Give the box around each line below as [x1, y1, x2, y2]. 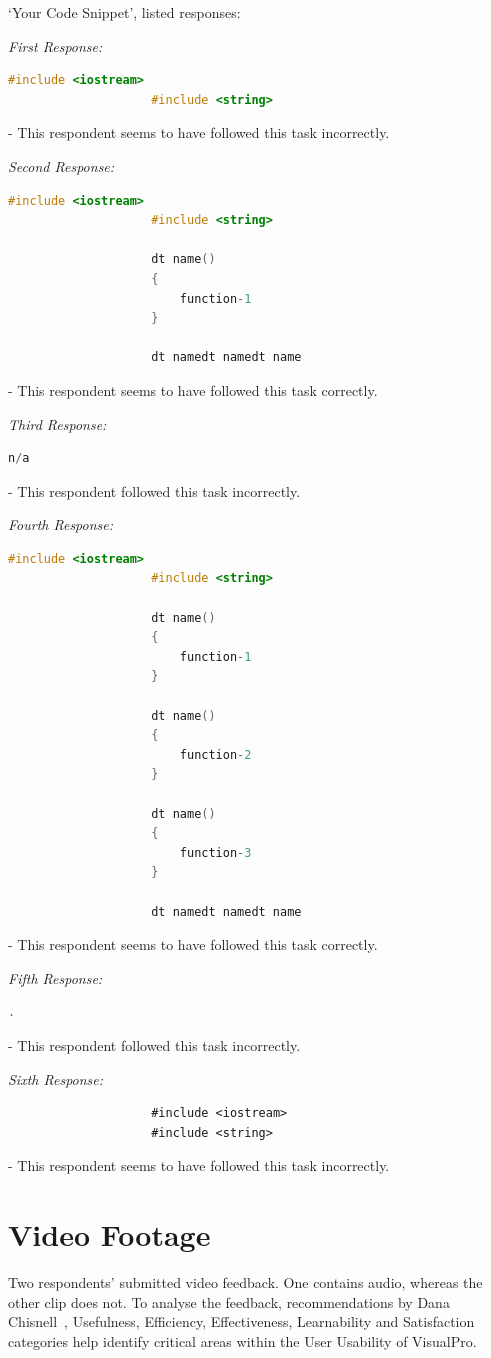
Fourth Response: [8, 514, 114, 535]
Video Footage [8, 1214, 211, 1255]
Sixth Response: [8, 1068, 104, 1089]
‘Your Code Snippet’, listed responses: [8, 2, 241, 22]
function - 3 [179, 845, 252, 860]
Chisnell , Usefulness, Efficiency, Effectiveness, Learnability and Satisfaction [8, 1311, 475, 1332]
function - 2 [179, 747, 252, 762]
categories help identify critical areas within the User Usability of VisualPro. [8, 1330, 477, 1351]
